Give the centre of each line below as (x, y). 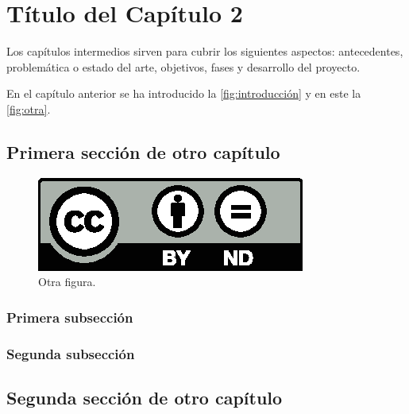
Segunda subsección (71, 353)
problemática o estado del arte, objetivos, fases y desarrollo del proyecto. (183, 66)
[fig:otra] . (29, 108)
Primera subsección (70, 317)
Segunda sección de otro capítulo (145, 397)
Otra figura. (67, 282)
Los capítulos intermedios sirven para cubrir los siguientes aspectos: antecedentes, (205, 51)
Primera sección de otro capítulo (143, 151)
